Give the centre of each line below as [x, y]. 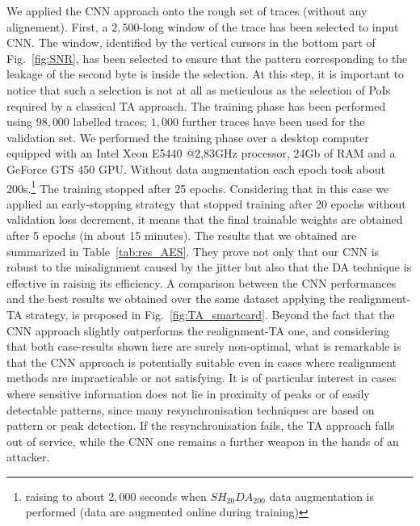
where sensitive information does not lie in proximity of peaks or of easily [188, 393]
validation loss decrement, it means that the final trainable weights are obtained [205, 219]
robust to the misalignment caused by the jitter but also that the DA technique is [209, 267]
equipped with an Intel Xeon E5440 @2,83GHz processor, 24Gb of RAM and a [201, 153]
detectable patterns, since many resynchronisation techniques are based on [191, 409]
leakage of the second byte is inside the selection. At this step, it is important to [206, 74]
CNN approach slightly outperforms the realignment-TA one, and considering [198, 330]
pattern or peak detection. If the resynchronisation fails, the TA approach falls [201, 425]
